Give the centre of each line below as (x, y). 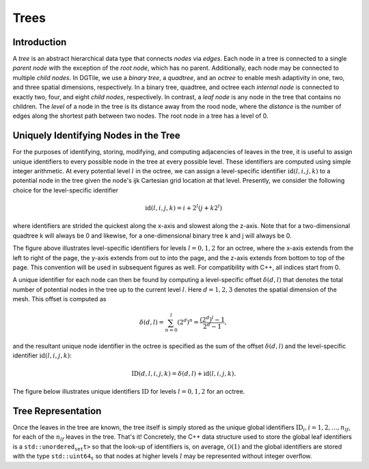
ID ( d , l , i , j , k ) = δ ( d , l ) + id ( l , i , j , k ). (183, 373)
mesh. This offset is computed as (59, 299)
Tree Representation (57, 411)
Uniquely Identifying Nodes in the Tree (96, 136)
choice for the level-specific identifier (66, 190)
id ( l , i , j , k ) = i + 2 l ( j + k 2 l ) (183, 207)
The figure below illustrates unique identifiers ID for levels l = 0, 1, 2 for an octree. (129, 392)
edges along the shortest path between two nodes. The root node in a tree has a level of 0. (141, 116)
